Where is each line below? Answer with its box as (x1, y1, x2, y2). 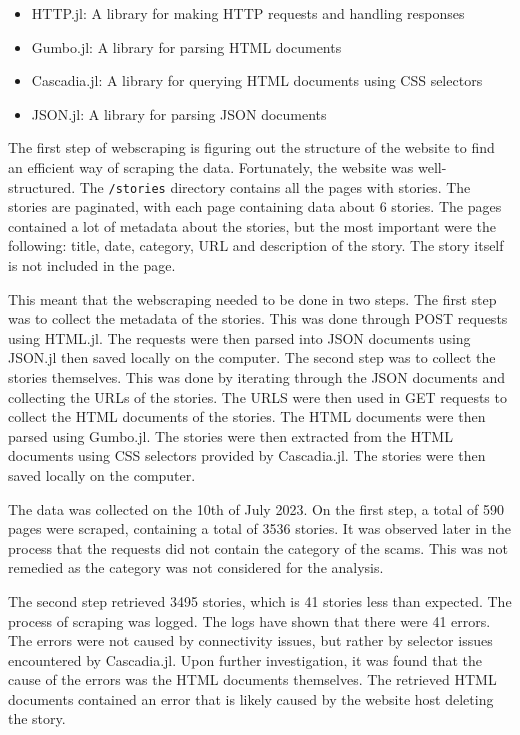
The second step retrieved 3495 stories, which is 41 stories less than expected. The (8, 590, 512, 611)
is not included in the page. (8, 255, 176, 275)
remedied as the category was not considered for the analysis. (8, 557, 384, 578)
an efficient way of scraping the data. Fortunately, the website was (8, 156, 414, 177)
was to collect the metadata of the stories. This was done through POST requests (8, 308, 508, 329)
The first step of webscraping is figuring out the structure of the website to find (8, 137, 495, 158)
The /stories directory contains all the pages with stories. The (79, 176, 471, 197)
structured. (8, 176, 76, 197)
